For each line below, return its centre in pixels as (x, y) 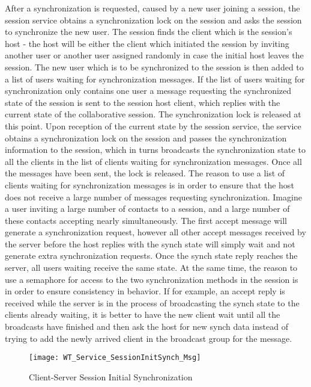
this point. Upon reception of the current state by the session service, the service (153, 125)
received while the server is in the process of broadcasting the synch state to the (152, 302)
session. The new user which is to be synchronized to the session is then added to (154, 67)
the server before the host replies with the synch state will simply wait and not (150, 243)
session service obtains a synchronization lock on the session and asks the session (153, 20)
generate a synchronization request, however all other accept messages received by (155, 232)
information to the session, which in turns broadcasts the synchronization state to (155, 150)
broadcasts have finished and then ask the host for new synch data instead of (146, 327)
